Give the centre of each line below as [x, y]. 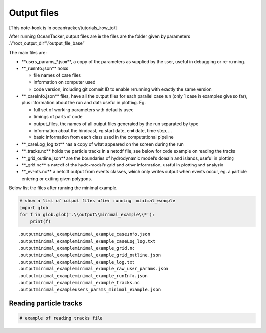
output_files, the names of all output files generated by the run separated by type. [116, 124]
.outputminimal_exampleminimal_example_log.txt [76, 262]
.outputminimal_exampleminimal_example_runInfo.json [83, 276]
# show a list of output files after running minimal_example [98, 201]
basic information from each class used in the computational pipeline [104, 137]
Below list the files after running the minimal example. [63, 188]
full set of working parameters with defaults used [84, 110]
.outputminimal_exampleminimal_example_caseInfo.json [84, 234]
